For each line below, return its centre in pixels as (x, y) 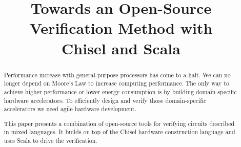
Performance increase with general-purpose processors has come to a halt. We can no (117, 75)
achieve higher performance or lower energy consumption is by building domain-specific (120, 91)
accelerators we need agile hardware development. (70, 109)
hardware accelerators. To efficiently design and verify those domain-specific (105, 100)
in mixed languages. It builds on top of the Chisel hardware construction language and (119, 132)
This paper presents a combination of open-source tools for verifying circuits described (119, 123)
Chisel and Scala (121, 48)
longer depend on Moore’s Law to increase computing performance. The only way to (116, 83)
